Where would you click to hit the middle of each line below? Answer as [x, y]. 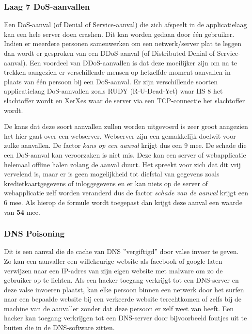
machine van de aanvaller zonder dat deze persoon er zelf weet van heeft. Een [119, 308]
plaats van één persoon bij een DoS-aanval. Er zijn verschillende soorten [111, 81]
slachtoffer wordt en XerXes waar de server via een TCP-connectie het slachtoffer [125, 100]
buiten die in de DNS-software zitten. [59, 327]
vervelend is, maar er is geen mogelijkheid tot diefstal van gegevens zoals [112, 174]
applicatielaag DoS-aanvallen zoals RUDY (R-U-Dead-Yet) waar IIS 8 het [113, 91]
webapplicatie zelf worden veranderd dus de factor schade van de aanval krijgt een [126, 193]
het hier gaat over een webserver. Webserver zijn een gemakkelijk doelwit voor [120, 135]
